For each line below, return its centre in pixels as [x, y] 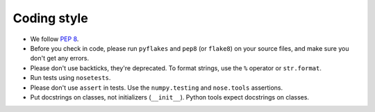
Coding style [50, 18]
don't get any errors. [60, 58]
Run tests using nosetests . [70, 78]
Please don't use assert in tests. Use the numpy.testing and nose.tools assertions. [157, 88]
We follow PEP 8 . [55, 39]
